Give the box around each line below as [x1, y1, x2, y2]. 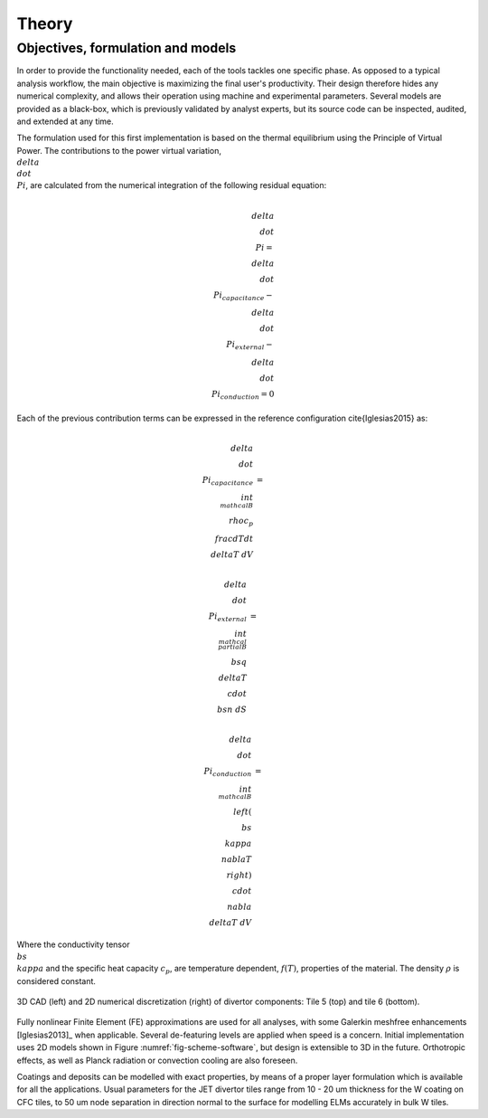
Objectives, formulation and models [16, 40, 237, 56]
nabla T [221, 855, 252, 865]
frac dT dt [214, 534, 254, 544]
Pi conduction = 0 [211, 389, 275, 402]
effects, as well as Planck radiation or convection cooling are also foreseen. [16, 1055, 298, 1066]
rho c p [229, 516, 254, 528]
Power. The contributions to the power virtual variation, [16, 145, 221, 156]
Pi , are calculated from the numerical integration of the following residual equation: [16, 180, 327, 191]
